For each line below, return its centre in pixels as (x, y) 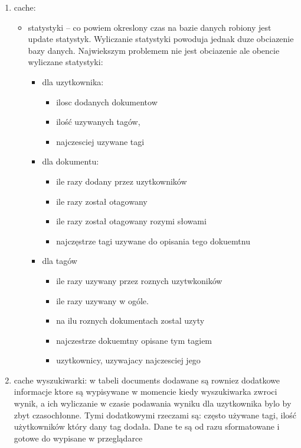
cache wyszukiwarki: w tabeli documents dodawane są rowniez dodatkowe (147, 380)
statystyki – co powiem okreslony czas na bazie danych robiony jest (150, 27)
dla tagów (60, 261)
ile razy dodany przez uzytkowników (122, 181)
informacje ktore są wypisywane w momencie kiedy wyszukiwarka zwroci (145, 391)
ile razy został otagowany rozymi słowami (131, 221)
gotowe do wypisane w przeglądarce (78, 438)
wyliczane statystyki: (66, 62)
